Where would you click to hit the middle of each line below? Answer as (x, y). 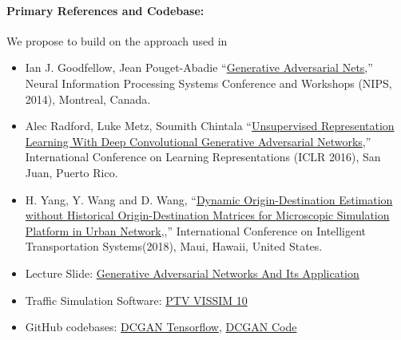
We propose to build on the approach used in (117, 40)
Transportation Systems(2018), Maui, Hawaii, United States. (174, 246)
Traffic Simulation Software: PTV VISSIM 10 (136, 300)
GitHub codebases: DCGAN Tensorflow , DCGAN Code (161, 327)
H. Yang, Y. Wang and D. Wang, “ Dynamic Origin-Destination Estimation (209, 199)
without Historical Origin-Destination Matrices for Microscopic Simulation (207, 215)
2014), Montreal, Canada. (88, 99)
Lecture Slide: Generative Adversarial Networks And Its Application (192, 273)
